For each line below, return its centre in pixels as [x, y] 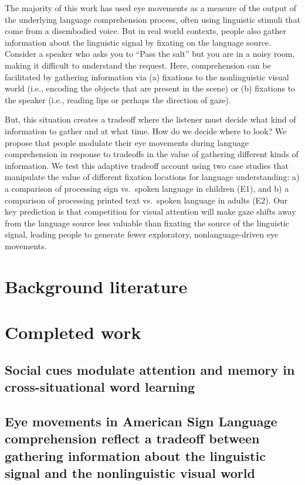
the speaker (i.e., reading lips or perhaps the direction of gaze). [118, 99]
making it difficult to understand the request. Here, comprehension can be [138, 65]
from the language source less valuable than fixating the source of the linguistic [147, 223]
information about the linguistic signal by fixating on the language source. [138, 42]
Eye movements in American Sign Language [141, 421]
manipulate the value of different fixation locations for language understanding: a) [152, 177]
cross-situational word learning [100, 386]
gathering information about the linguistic [135, 455]
